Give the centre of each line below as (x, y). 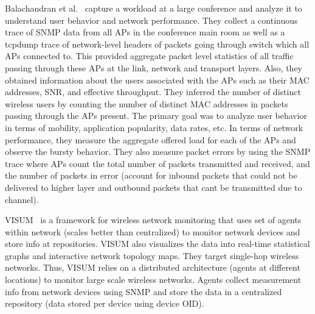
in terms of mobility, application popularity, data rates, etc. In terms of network (154, 127)
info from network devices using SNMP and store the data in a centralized (144, 291)
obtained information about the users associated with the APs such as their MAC (157, 80)
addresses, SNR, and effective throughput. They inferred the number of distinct (153, 92)
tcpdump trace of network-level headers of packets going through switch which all (157, 44)
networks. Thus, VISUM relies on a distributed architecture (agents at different (153, 267)
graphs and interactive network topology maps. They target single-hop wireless (152, 255)
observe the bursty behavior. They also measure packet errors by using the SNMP (158, 152)
